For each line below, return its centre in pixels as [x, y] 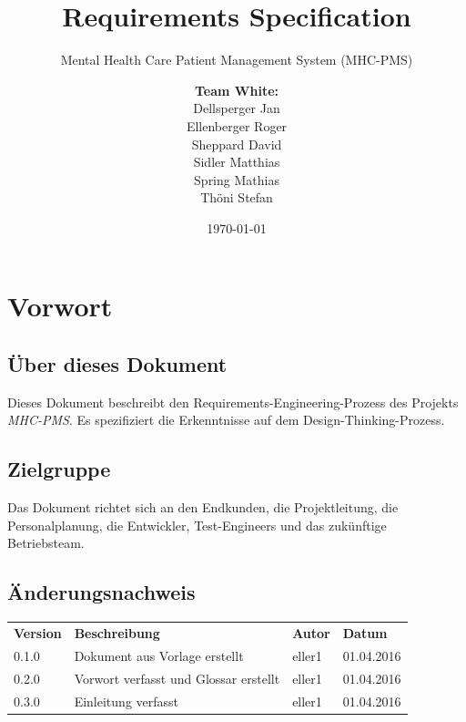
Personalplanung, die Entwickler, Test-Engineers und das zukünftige [197, 525]
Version [38, 632]
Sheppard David [237, 144]
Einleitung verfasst [127, 701]
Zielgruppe [59, 469]
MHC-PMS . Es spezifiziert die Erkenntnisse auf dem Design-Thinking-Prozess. [226, 420]
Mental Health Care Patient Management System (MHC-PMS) [237, 60]
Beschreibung [117, 632]
